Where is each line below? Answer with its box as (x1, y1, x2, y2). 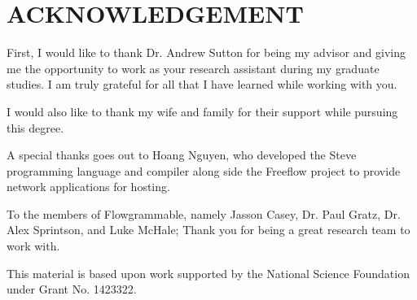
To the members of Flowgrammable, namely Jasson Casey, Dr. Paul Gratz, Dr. (7, 205, 401, 222)
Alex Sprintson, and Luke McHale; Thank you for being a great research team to (7, 221, 410, 238)
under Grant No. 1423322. (7, 280, 137, 298)
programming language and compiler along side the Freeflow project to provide (7, 162, 401, 179)
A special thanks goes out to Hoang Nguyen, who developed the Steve (7, 146, 357, 163)
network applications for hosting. (7, 178, 170, 195)
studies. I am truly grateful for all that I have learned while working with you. (7, 76, 397, 93)
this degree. (7, 119, 64, 136)
